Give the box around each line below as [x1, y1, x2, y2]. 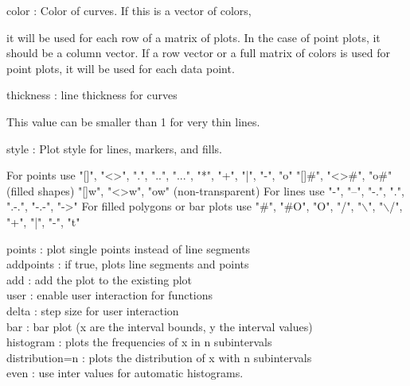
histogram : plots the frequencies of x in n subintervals [6, 334, 272, 350]
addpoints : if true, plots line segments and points [6, 256, 249, 272]
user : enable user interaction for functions [6, 287, 213, 303]
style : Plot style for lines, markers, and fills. [6, 140, 222, 156]
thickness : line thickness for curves [6, 87, 178, 103]
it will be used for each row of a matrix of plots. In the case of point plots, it [6, 29, 381, 45]
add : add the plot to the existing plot [6, 271, 193, 288]
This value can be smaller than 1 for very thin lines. [6, 113, 260, 129]
